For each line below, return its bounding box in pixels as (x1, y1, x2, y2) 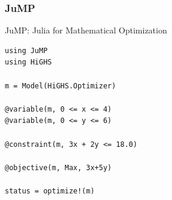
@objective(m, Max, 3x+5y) (5, 163, 112, 172)
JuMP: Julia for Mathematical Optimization (5, 24, 167, 36)
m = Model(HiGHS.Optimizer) (5, 81, 116, 90)
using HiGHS (5, 58, 52, 67)
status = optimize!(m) (5, 186, 95, 195)
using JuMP (5, 46, 48, 55)
